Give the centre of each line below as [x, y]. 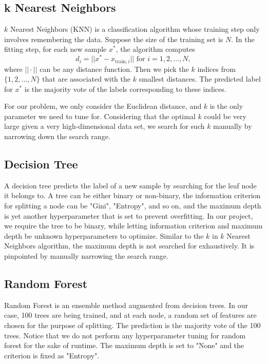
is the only [226, 106]
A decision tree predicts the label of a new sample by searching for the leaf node [130, 185]
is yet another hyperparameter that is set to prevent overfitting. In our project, [129, 215]
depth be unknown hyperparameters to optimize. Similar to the [104, 235]
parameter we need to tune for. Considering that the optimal [100, 116]
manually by [233, 126]
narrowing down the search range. [57, 136]
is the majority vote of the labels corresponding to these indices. [125, 89]
